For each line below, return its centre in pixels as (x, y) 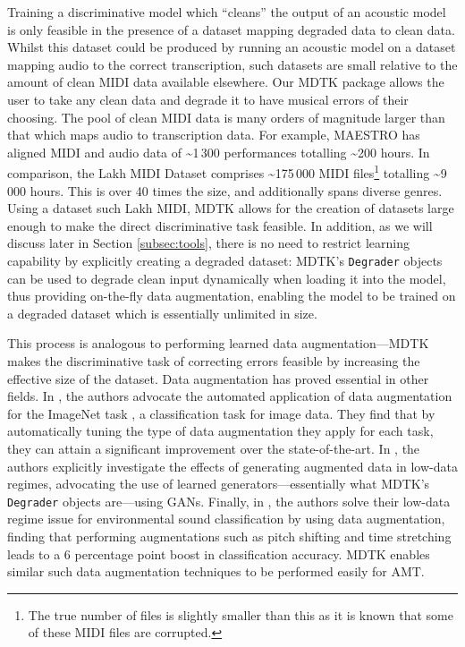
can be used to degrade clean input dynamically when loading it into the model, (227, 278)
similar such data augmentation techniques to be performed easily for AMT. (216, 571)
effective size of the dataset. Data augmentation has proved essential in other (218, 378)
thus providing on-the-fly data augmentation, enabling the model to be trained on (232, 296)
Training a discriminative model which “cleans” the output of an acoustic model (227, 12)
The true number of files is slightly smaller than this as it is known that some (241, 614)
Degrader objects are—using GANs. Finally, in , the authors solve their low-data (229, 501)
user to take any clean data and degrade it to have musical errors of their (208, 99)
